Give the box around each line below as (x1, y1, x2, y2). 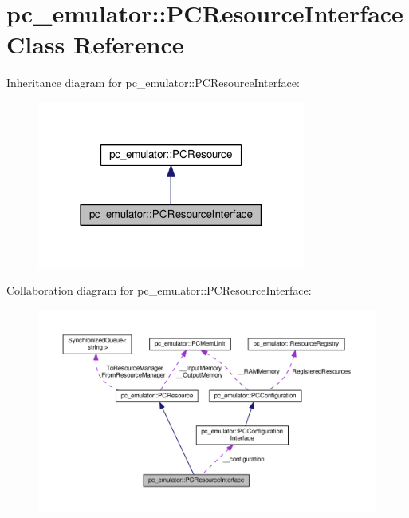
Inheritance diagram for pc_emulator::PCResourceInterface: (6, 74, 300, 91)
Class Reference (6, 28, 184, 61)
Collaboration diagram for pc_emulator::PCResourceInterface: (6, 282, 312, 299)
